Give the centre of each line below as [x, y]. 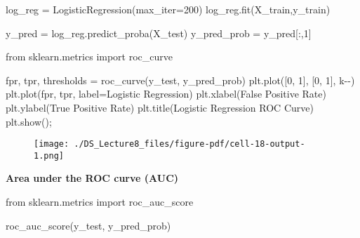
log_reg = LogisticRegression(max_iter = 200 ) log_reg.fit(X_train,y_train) [168, 9]
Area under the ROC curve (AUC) [92, 178]
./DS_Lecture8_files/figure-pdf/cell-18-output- [189, 144]
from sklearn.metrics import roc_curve [89, 57]
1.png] [49, 156]
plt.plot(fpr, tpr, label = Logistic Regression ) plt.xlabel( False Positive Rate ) [166, 94]
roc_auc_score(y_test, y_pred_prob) [88, 225]
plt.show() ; [29, 121]
